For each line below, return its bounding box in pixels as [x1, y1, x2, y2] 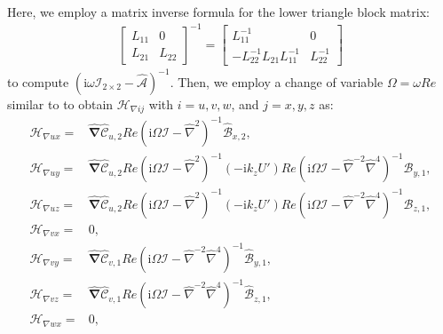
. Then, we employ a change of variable [170, 72, 384, 91]
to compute [7, 72, 69, 91]
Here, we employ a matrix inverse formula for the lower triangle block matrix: [7, 2, 430, 20]
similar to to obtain [7, 94, 114, 113]
